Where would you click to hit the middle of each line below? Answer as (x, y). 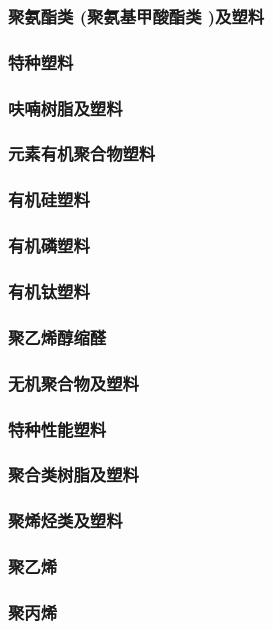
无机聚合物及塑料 (73, 382)
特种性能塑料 (57, 428)
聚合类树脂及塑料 (73, 474)
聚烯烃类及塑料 (65, 520)
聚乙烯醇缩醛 (57, 336)
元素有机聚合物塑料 (82, 153)
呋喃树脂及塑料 (65, 107)
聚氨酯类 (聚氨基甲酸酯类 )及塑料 (136, 15)
